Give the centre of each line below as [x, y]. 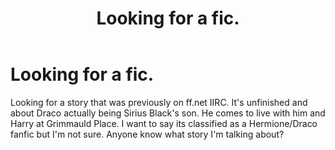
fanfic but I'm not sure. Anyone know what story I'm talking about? [147, 134]
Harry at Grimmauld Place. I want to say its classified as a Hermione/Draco [164, 123]
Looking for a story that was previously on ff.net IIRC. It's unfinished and [159, 102]
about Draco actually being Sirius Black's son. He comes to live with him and [168, 113]
